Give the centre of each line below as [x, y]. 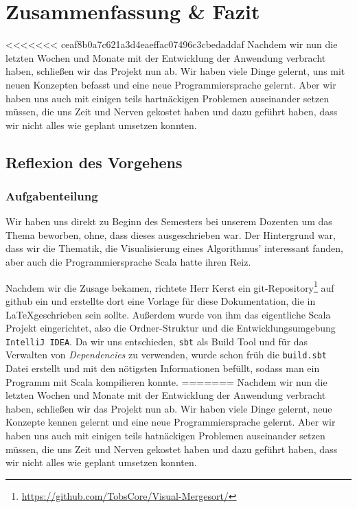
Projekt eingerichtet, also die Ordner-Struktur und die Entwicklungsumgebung [171, 328]
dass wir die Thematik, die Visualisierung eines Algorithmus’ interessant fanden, [174, 248]
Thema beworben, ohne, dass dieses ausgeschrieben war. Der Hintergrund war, [171, 234]
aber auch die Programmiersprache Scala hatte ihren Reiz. [128, 262]
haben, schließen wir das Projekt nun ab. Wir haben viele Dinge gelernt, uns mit [175, 71]
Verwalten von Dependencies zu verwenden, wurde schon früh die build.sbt [166, 355]
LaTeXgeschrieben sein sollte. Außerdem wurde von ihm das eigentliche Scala [168, 314]
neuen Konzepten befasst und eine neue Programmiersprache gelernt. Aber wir [171, 84]
